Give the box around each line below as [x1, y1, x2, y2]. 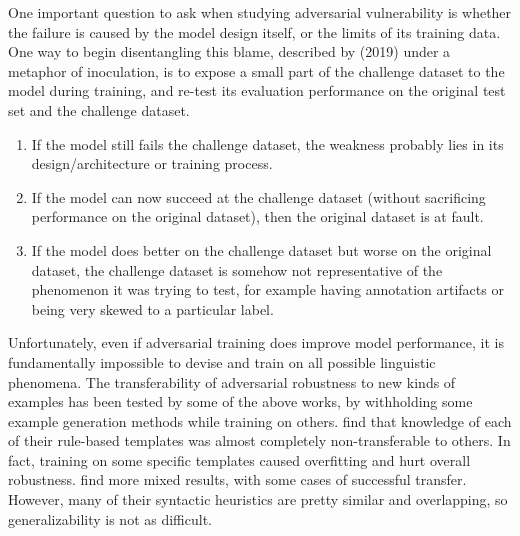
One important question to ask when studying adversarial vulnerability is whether [8, 2, 512, 22]
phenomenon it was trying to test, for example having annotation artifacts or [31, 279, 504, 300]
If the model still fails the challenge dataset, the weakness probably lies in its [31, 133, 504, 154]
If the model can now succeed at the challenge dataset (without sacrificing [31, 186, 486, 207]
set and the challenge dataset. [8, 99, 190, 120]
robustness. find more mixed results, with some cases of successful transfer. [8, 469, 467, 490]
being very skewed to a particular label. [31, 298, 274, 319]
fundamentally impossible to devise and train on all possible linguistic [8, 351, 436, 372]
